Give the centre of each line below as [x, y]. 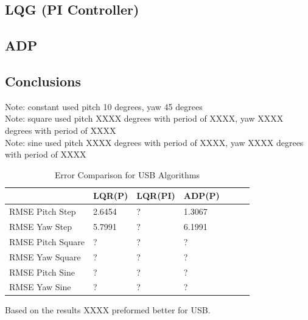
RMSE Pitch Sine [42, 272]
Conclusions [43, 81]
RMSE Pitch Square [47, 241]
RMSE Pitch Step [43, 211]
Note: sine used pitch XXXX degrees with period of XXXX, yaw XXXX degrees [154, 142]
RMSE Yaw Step [41, 227]
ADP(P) [201, 196]
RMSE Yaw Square [45, 256]
